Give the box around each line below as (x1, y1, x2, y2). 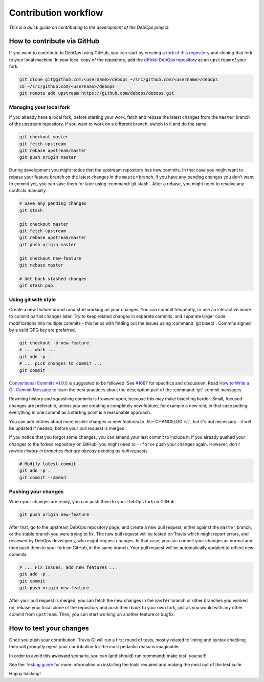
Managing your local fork (9, 104, 70, 111)
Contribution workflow (9, 7, 103, 18)
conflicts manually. (9, 188, 47, 193)
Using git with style (9, 296, 56, 303)
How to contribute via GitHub (9, 37, 100, 45)
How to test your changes (9, 624, 89, 632)
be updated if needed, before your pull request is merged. (9, 425, 126, 431)
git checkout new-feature (19, 256, 82, 261)
